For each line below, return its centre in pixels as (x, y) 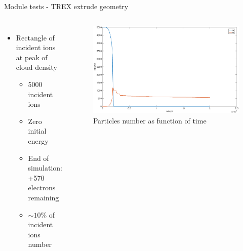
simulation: (45, 168)
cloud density (36, 67)
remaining (44, 197)
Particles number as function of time (150, 121)
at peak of (32, 57)
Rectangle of (35, 37)
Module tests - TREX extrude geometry (66, 6)
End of (38, 158)
